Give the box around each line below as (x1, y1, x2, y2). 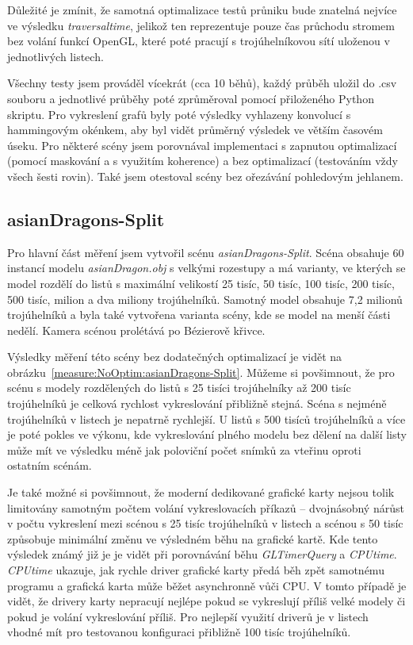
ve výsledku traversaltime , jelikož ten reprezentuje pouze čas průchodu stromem (7, 17, 395, 33)
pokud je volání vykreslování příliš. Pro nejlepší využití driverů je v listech (7, 608, 369, 624)
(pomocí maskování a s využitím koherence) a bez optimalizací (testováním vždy (7, 152, 398, 169)
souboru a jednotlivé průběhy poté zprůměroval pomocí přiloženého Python (7, 90, 374, 106)
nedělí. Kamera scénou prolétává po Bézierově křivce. (7, 321, 266, 338)
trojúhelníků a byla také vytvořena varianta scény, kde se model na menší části (7, 306, 391, 323)
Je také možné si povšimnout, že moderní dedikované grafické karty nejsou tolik (7, 484, 395, 501)
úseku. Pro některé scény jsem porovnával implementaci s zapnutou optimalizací (7, 136, 397, 153)
